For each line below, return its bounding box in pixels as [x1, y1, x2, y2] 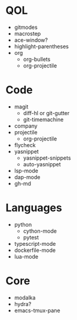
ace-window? [14, 36, 48, 43]
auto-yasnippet [23, 160, 61, 168]
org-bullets [23, 55, 51, 63]
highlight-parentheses [14, 43, 69, 50]
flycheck [14, 141, 36, 148]
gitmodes [14, 24, 38, 31]
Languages [5, 201, 62, 215]
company [14, 122, 38, 130]
